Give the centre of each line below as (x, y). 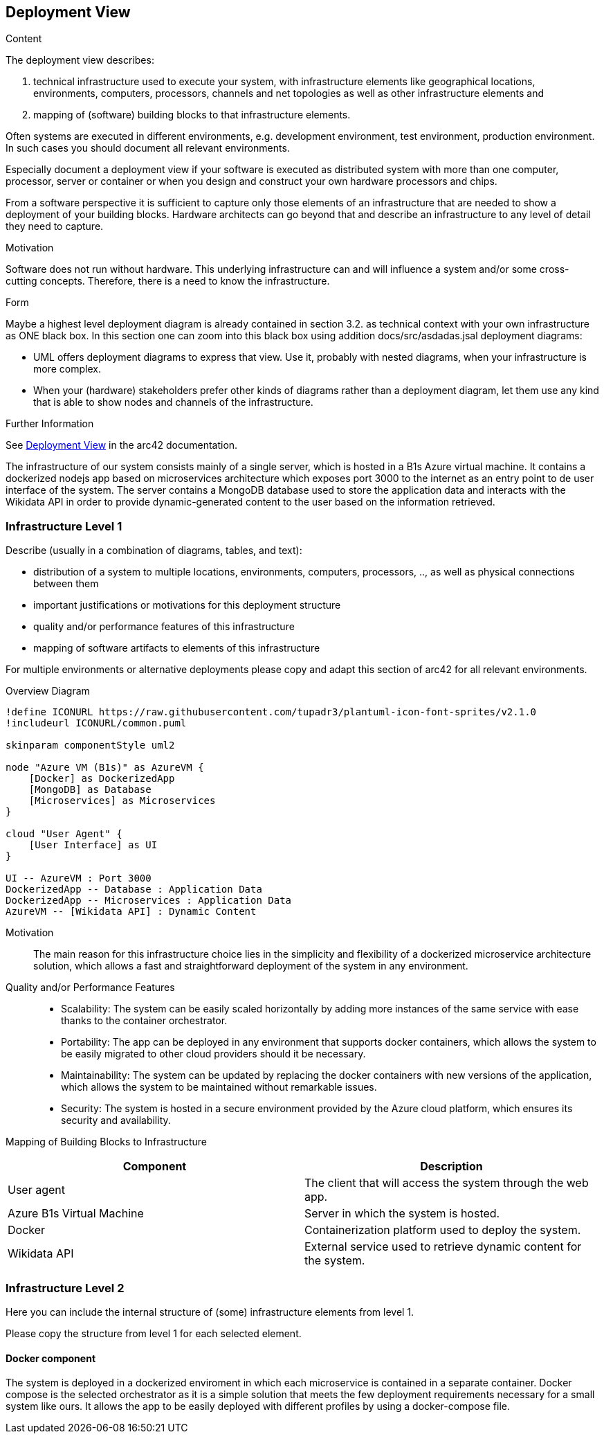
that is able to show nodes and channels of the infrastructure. (173, 402)
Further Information (50, 424)
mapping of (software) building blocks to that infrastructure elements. (192, 115)
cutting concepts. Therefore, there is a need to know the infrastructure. (168, 281)
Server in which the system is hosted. (402, 1214)
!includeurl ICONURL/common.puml (96, 723)
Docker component (51, 1358)
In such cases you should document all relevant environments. (148, 148)
